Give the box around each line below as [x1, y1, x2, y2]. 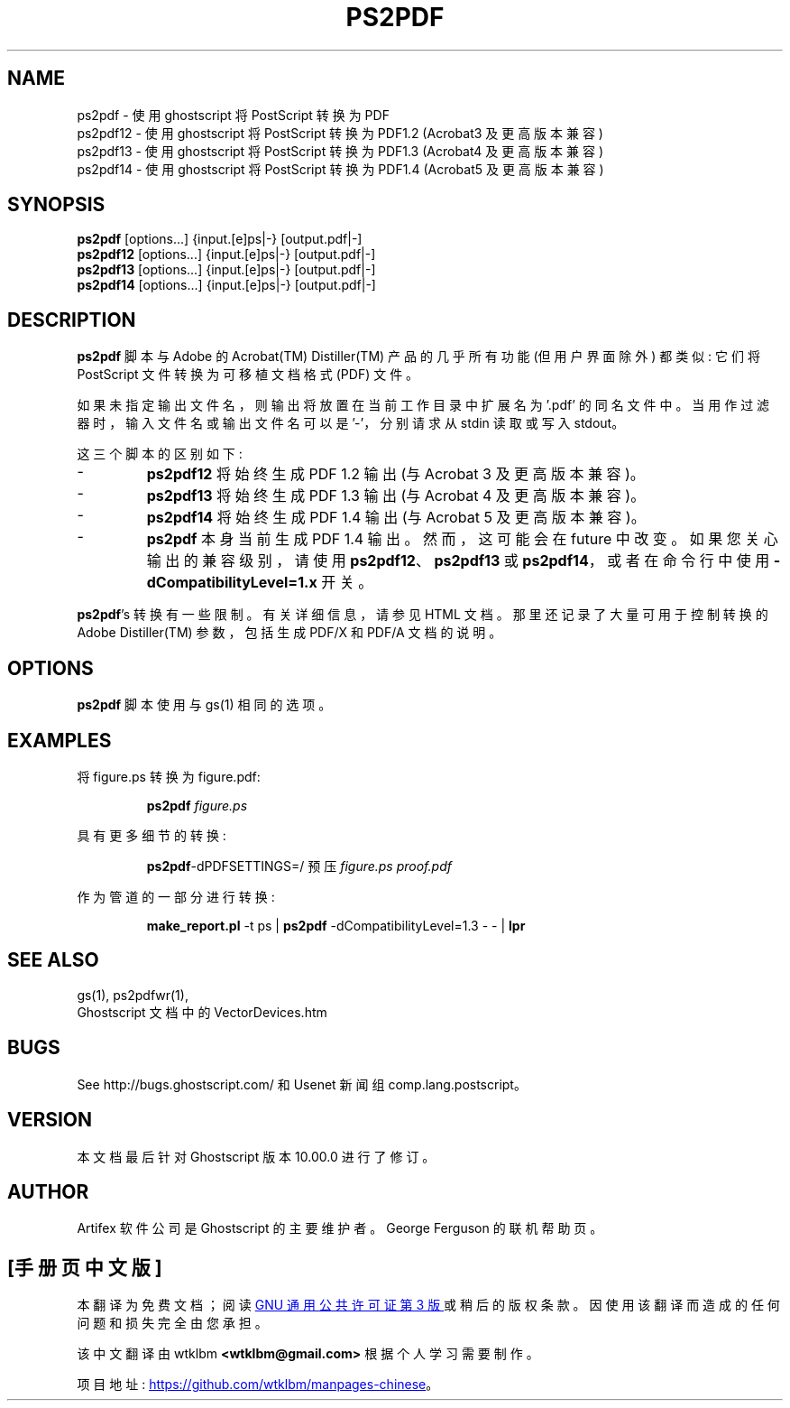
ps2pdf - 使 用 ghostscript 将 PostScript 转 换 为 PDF [77, 107, 390, 123]
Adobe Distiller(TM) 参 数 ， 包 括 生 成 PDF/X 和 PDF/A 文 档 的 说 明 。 [77, 625, 502, 641]
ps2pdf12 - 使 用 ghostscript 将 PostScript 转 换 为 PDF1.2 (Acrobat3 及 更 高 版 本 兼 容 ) [77, 125, 603, 141]
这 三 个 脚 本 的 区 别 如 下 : [77, 446, 243, 462]
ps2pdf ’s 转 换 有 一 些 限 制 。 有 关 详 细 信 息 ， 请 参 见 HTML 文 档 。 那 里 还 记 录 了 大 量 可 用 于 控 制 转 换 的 [77, 607, 768, 623]
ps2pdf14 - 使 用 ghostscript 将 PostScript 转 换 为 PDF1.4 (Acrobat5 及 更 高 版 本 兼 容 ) [77, 161, 604, 177]
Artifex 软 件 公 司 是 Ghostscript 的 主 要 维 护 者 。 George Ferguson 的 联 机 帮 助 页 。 [77, 1220, 603, 1237]
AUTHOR [7, 1180, 89, 1203]
